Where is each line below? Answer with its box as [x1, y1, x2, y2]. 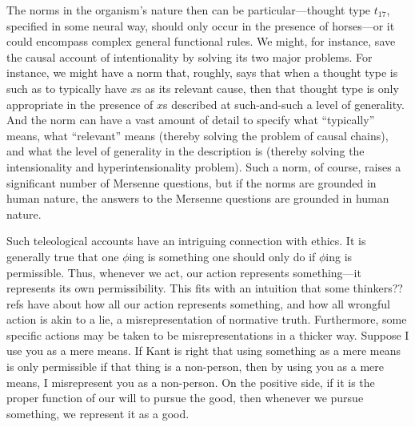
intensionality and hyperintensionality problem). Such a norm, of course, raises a [6, 158, 401, 175]
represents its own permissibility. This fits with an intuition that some [6, 280, 349, 296]
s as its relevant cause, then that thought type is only [137, 79, 399, 96]
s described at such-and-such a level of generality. [163, 95, 405, 112]
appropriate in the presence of [6, 95, 154, 112]
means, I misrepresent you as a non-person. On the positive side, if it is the [6, 373, 375, 390]
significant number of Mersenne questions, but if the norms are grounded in [6, 174, 377, 191]
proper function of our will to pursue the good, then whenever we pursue [6, 389, 364, 406]
